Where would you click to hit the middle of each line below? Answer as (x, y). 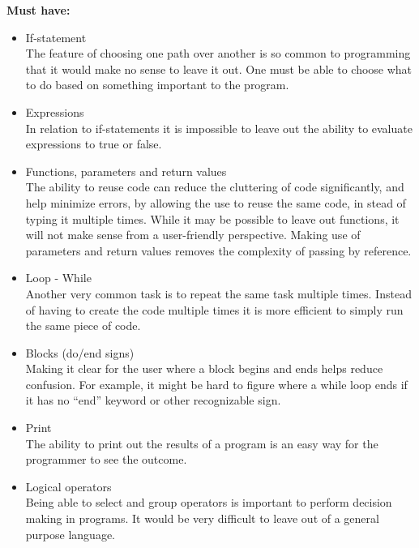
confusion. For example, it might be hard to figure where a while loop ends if (216, 384)
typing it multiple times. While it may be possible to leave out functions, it (212, 218)
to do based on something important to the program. (157, 85)
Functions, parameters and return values (126, 171)
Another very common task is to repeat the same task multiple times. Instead (218, 293)
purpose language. (70, 534)
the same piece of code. (83, 325)
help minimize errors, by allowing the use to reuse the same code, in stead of (216, 202)
